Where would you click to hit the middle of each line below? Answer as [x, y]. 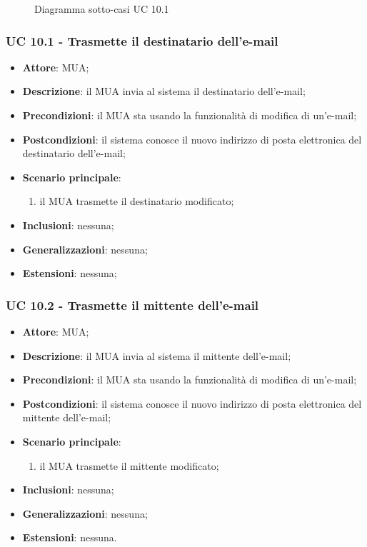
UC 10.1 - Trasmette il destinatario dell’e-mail [142, 40]
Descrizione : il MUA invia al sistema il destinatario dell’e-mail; [164, 91]
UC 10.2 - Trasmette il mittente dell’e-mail [132, 305]
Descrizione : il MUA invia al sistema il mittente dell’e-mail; [157, 355]
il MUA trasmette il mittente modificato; [129, 465]
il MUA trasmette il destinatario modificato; [137, 201]
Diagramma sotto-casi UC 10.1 [102, 9]
